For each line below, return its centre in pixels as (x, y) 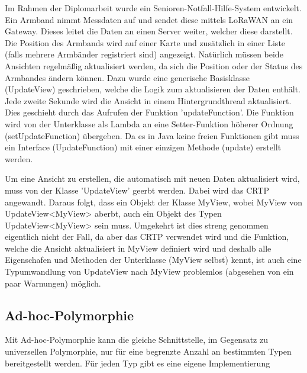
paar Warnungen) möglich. (53, 283)
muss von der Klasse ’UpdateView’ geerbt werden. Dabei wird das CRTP (137, 190)
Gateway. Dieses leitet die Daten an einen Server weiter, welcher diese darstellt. (149, 31)
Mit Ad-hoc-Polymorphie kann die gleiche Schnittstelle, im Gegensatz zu (136, 340)
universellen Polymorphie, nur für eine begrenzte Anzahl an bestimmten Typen (148, 351)
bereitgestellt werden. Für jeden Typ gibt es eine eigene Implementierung (138, 363)
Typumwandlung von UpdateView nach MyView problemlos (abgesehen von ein (149, 271)
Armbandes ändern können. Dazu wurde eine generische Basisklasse (127, 77)
